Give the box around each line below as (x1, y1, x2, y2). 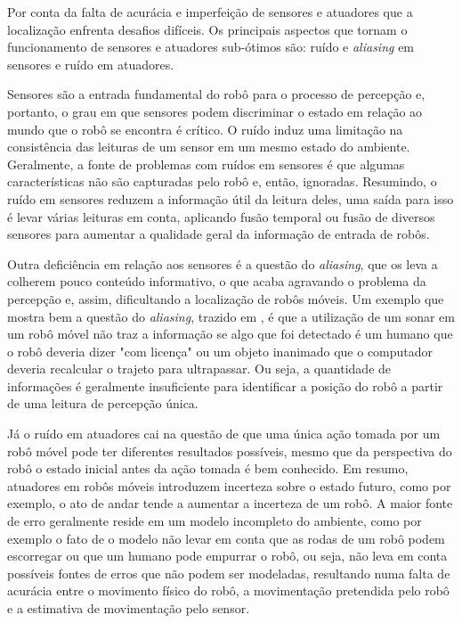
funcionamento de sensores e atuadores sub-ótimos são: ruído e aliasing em (7, 37, 415, 56)
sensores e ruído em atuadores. (7, 54, 174, 73)
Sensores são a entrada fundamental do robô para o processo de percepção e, (7, 85, 426, 103)
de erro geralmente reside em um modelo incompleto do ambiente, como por (7, 512, 422, 530)
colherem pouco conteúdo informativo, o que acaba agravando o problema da (7, 272, 426, 291)
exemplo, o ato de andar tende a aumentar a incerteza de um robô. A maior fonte (7, 494, 453, 512)
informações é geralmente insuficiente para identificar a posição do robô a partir (7, 376, 443, 395)
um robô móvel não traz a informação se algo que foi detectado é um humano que (7, 324, 453, 343)
